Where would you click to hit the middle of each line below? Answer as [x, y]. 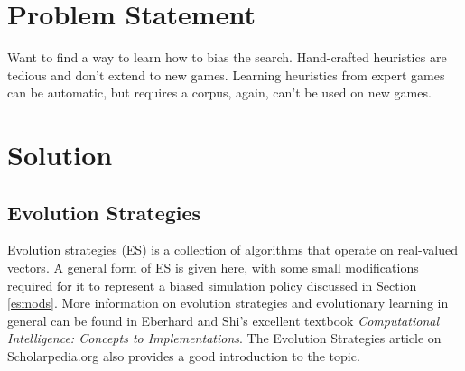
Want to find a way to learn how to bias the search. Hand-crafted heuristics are [227, 57]
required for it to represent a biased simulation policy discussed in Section [212, 285]
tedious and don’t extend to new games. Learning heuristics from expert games [226, 74]
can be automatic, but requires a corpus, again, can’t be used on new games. [219, 93]
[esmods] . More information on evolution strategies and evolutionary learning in [228, 303]
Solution [60, 155]
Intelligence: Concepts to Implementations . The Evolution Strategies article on [224, 338]
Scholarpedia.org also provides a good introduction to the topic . [184, 356]
